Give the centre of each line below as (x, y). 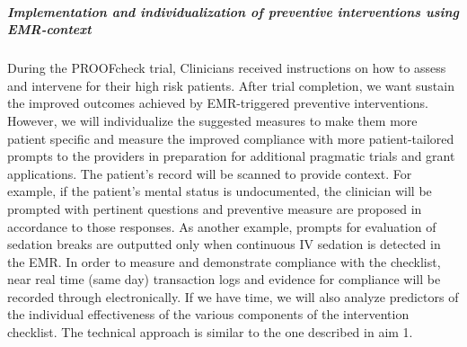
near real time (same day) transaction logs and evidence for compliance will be (224, 279)
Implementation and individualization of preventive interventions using (233, 11)
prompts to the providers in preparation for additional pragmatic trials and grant (231, 156)
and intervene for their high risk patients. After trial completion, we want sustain (231, 85)
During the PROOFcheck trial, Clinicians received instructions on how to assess (227, 68)
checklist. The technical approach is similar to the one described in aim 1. (210, 332)
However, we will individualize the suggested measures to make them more (212, 120)
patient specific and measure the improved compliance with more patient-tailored (231, 138)
